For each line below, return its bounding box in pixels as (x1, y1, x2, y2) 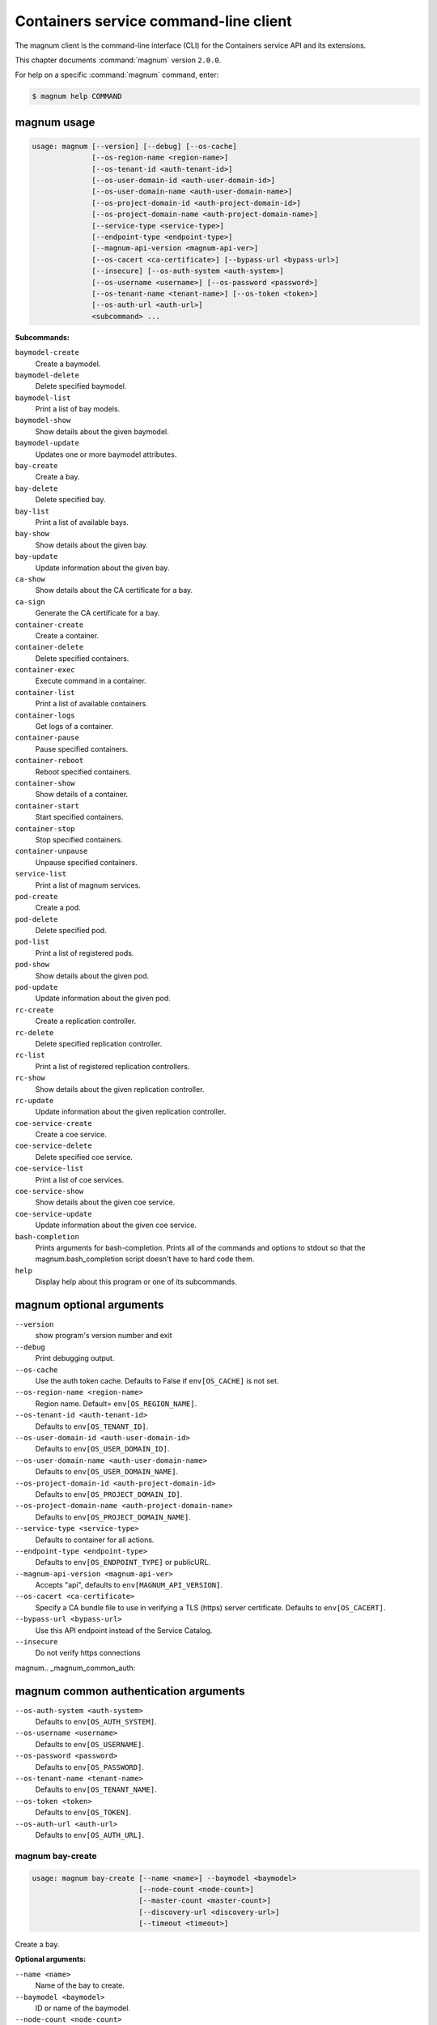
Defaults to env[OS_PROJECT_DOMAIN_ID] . (35, 1489, 183, 1498)
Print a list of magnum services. (35, 880, 141, 890)
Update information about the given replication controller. (35, 1106, 227, 1117)
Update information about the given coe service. (35, 1220, 197, 1230)
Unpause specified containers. (35, 857, 138, 867)
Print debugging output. (35, 1354, 115, 1363)
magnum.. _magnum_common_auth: (15, 1663, 136, 1673)
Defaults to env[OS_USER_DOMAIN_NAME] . (35, 1467, 178, 1477)
